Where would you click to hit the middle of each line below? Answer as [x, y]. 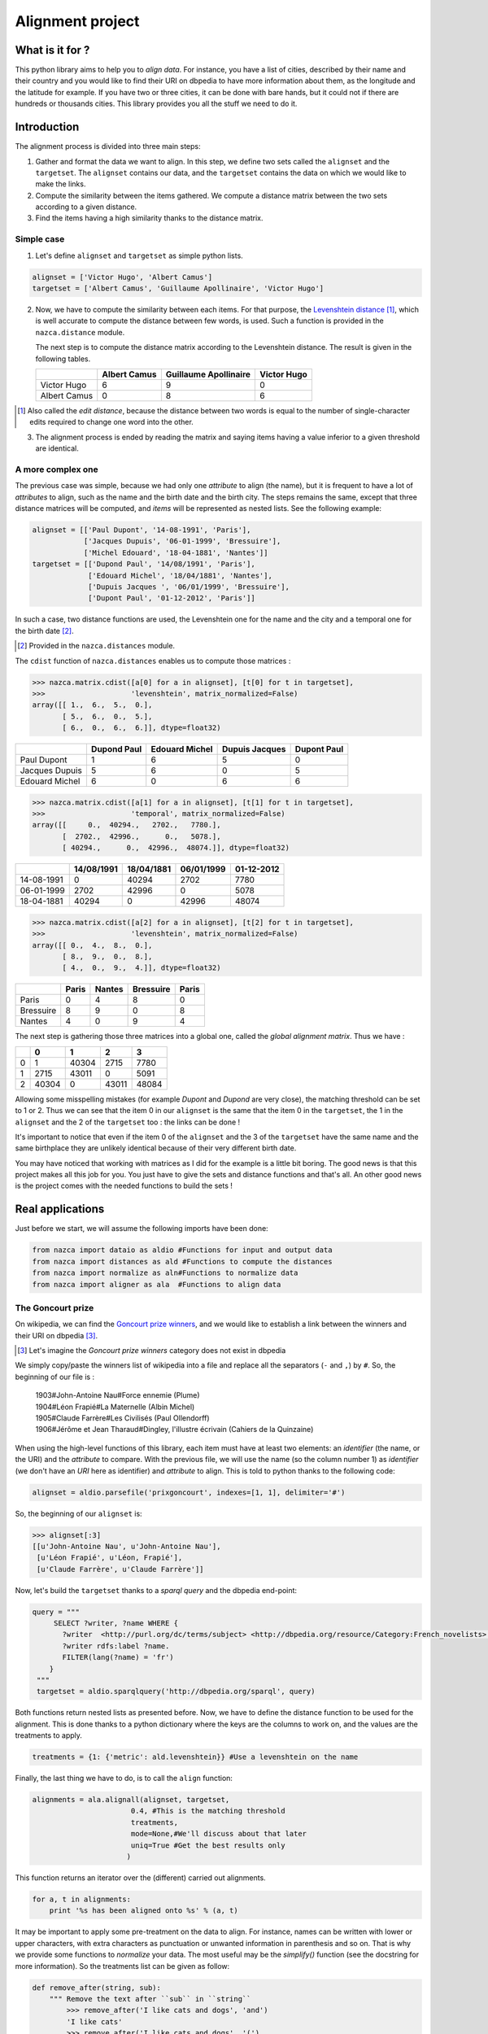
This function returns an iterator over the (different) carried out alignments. [140, 1878]
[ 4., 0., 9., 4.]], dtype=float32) [142, 968]
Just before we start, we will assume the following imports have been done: [142, 1229]
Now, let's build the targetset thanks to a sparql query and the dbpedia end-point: [156, 1590]
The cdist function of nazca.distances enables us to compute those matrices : [153, 661]
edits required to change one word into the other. [112, 422]
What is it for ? [52, 50]
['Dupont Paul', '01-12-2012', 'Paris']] [172, 598]
